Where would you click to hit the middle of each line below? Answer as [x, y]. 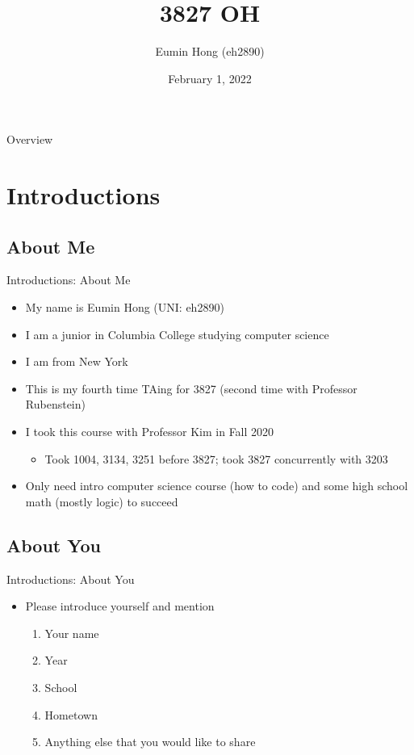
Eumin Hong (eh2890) [210, 51]
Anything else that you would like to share [150, 742]
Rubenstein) [55, 404]
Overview [30, 139]
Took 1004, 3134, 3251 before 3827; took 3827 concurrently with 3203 [216, 458]
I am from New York [77, 361]
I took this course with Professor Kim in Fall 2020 [150, 432]
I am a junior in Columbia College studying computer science [177, 334]
